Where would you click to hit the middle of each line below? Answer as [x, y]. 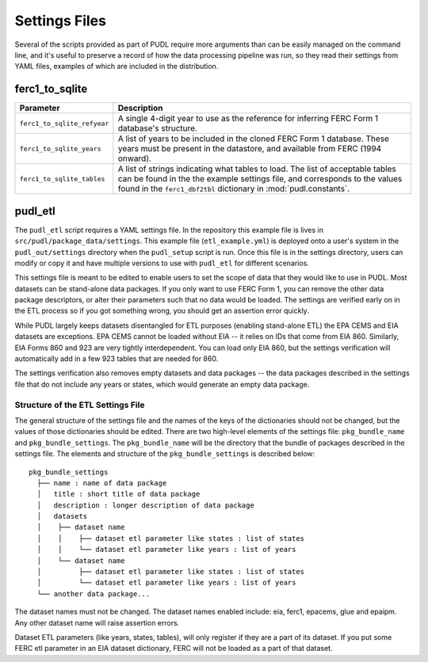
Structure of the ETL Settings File [80, 405]
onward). [135, 158]
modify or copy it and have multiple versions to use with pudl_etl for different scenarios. [162, 263]
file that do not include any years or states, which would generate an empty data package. [162, 384]
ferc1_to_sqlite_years [61, 148]
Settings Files [61, 21]
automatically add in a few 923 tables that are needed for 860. [117, 359]
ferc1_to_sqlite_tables [62, 179]
